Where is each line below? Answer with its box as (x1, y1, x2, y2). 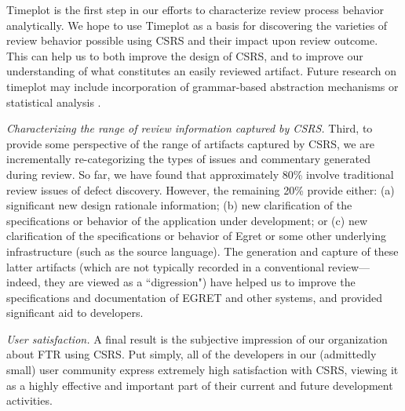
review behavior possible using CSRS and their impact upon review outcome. (6, 32, 378, 49)
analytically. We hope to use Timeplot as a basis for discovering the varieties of (6, 16, 388, 33)
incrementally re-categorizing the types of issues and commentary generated (6, 151, 371, 167)
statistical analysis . (6, 93, 101, 110)
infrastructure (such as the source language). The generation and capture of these (6, 242, 399, 259)
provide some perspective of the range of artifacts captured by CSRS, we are (6, 135, 374, 151)
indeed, (6, 274, 41, 290)
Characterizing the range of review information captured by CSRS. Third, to (6, 120, 373, 136)
